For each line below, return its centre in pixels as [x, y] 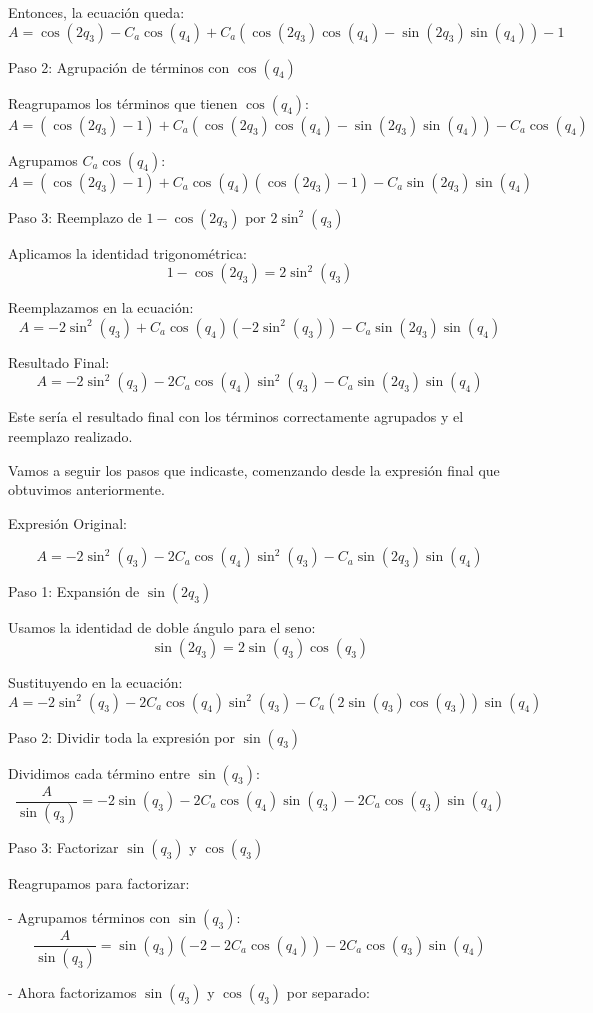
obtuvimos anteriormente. [86, 489]
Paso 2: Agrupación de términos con [119, 66]
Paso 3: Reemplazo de [75, 216]
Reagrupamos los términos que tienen [123, 102]
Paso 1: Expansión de [74, 591]
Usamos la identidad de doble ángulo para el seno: [162, 627]
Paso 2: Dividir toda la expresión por [122, 736]
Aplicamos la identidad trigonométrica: [127, 252]
